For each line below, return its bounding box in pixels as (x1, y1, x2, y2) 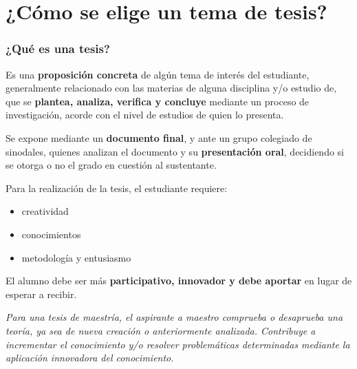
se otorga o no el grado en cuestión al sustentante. (6, 158, 217, 172)
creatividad (21, 204, 69, 218)
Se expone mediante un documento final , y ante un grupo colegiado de (6, 130, 312, 145)
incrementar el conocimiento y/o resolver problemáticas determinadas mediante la (6, 337, 350, 351)
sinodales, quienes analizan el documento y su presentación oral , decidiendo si (6, 144, 345, 158)
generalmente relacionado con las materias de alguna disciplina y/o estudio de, (6, 81, 337, 95)
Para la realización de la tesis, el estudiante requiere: (6, 180, 228, 195)
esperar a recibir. (6, 286, 77, 301)
